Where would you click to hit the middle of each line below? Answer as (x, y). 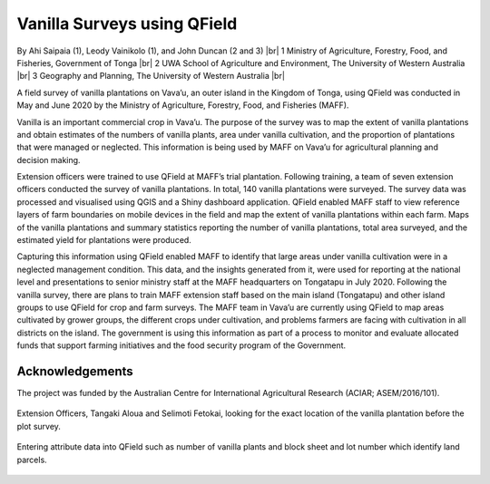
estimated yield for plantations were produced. (104, 240)
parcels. (32, 460)
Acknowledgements (75, 371)
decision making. (49, 160)
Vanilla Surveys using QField (127, 24)
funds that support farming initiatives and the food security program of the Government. (181, 345)
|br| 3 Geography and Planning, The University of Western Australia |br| (151, 76)
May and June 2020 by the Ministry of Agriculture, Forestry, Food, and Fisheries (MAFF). (183, 105)
